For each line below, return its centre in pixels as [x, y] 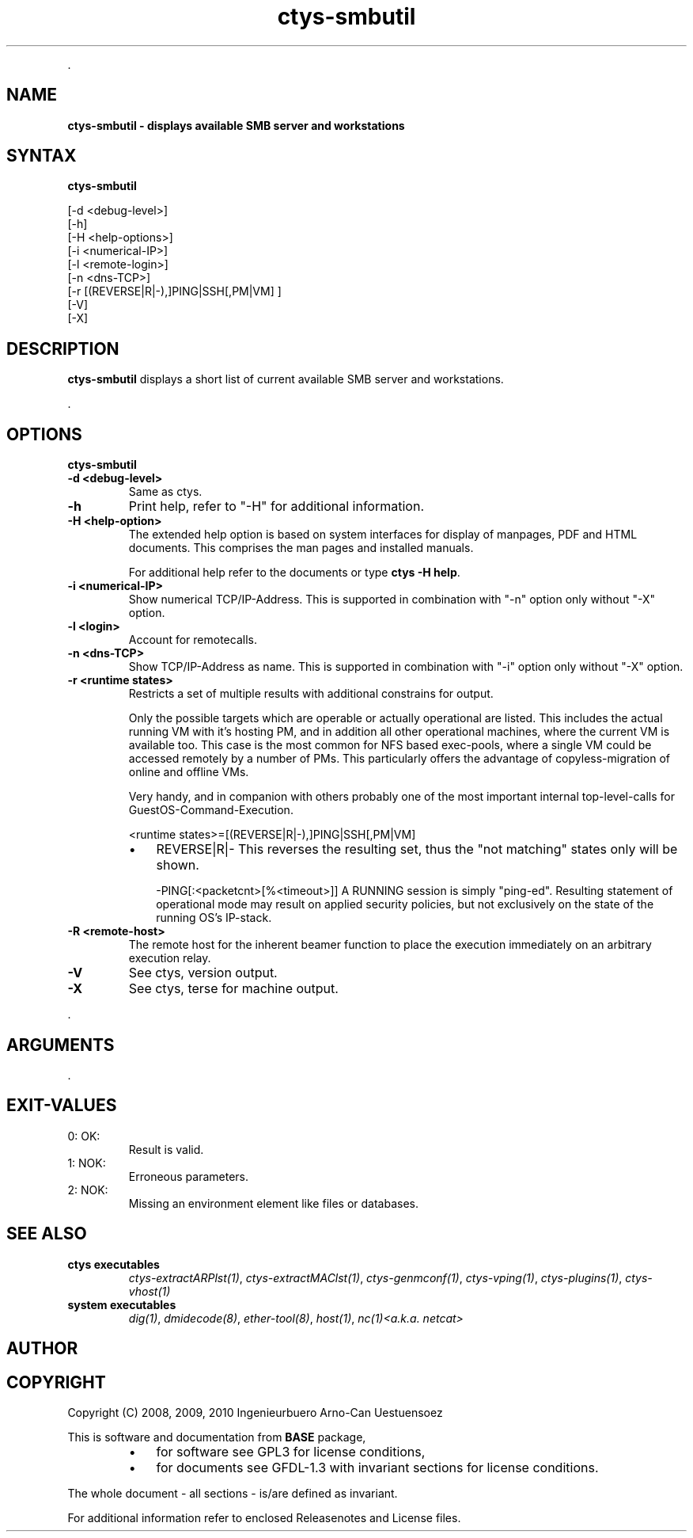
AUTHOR [42, 1349]
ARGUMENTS [61, 1045]
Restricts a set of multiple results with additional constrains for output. [311, 694]
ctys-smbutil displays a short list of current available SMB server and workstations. [286, 379]
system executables [122, 1304]
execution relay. [170, 958]
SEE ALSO [47, 1234]
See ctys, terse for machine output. [233, 989]
